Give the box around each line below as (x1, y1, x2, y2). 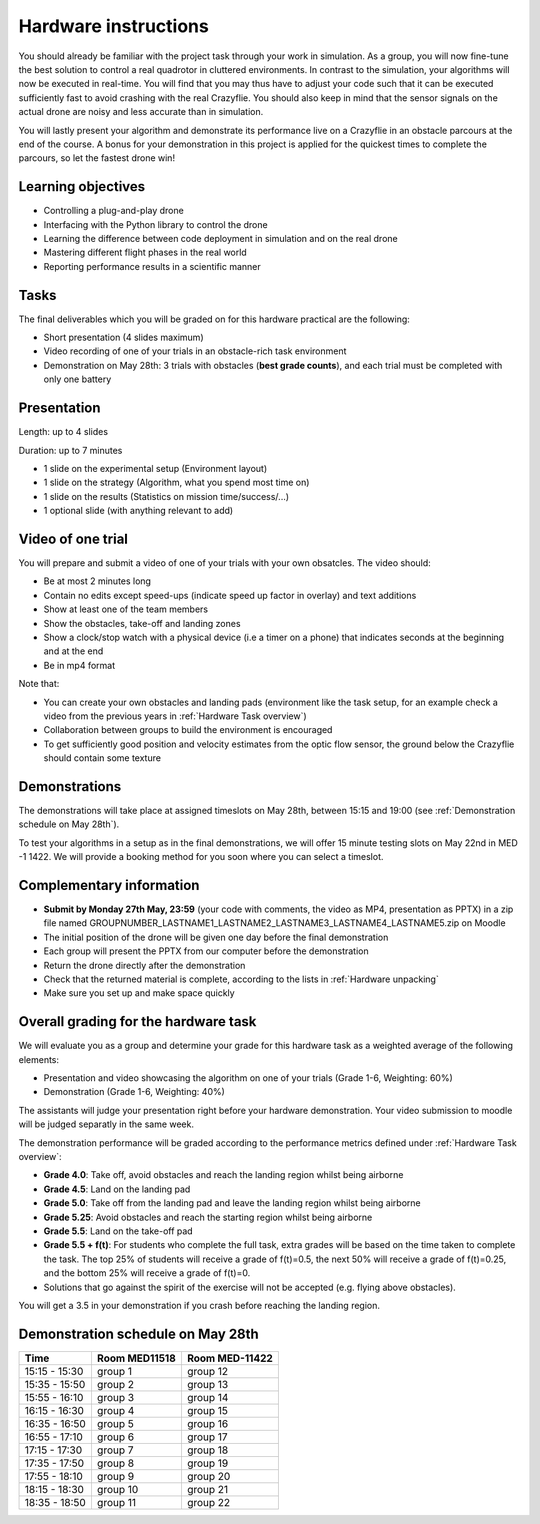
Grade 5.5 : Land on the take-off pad (43, 1225, 194, 1237)
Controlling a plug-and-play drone (43, 205, 184, 217)
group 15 (186, 1403, 229, 1417)
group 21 (186, 1482, 229, 1496)
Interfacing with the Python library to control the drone (43, 218, 269, 230)
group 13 (186, 1377, 229, 1391)
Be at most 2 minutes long (43, 575, 152, 587)
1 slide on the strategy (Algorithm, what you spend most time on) (43, 476, 310, 489)
